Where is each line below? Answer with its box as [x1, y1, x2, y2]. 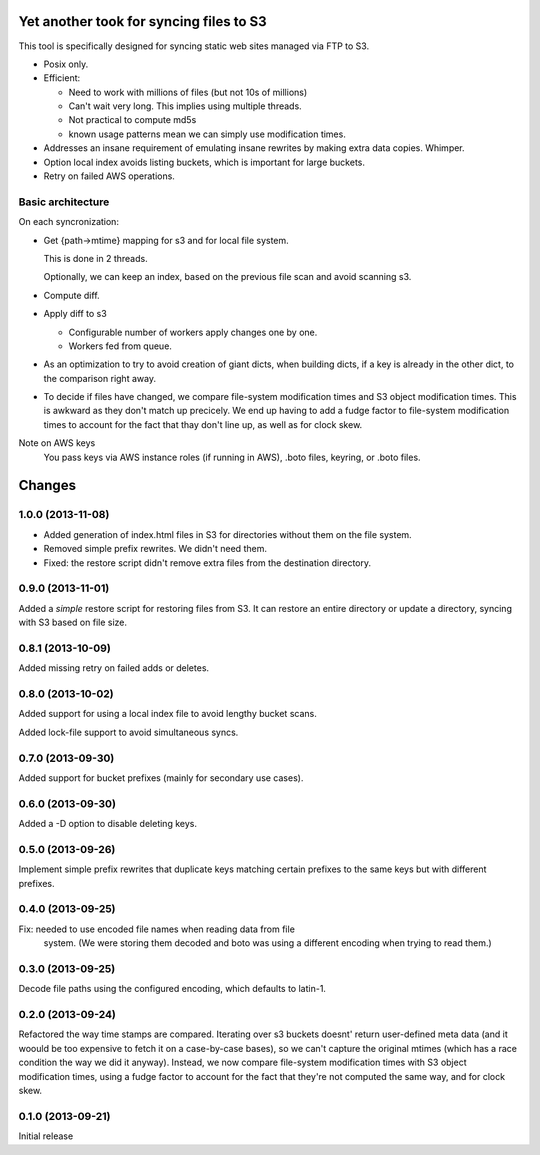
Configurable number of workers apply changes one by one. [68, 326, 318, 338]
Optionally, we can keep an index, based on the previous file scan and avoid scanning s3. [43, 271, 412, 283]
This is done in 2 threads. [43, 252, 149, 264]
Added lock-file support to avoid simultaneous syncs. [18, 726, 239, 738]
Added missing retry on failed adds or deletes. [18, 662, 210, 674]
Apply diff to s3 [43, 308, 107, 320]
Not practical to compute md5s [68, 114, 197, 126]
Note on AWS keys [18, 437, 96, 449]
